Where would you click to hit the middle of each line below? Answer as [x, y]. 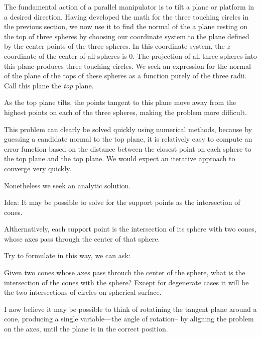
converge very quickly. [38, 168]
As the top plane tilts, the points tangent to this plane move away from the [120, 102]
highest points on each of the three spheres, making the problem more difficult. [125, 112]
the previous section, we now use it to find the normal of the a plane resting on [126, 26]
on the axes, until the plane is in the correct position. [86, 329]
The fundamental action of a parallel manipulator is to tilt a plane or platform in [129, 7]
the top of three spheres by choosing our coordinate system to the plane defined [127, 36]
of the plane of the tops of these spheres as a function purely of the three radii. [125, 76]
